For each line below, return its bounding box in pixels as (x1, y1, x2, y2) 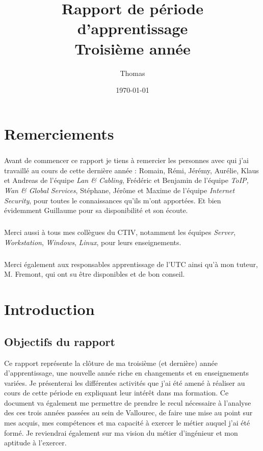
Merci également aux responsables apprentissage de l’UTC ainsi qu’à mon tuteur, (4, 258, 258, 269)
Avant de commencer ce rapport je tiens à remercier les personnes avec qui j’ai (4, 155, 249, 166)
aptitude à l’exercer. (4, 437, 67, 448)
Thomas (120, 67, 145, 78)
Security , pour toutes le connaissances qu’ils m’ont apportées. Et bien (4, 195, 221, 205)
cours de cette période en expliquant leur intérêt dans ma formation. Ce (4, 387, 229, 398)
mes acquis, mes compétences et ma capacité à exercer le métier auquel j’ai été (4, 417, 250, 428)
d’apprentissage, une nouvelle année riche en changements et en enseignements (4, 367, 249, 378)
